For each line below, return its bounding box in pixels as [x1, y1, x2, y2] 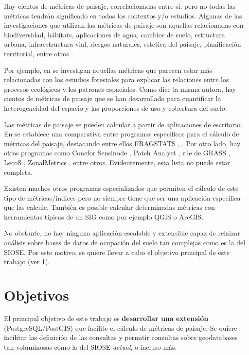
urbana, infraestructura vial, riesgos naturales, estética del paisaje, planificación [4, 39, 241, 49]
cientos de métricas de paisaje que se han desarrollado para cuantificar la [4, 93, 221, 103]
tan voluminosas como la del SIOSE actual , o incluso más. [4, 341, 177, 352]
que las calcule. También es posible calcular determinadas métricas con [4, 202, 215, 212]
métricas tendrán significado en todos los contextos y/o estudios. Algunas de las [4, 10, 242, 20]
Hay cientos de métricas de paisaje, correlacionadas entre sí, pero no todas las [4, 1, 236, 11]
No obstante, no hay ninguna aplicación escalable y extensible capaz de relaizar [4, 228, 240, 238]
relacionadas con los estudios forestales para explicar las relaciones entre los [4, 74, 229, 85]
